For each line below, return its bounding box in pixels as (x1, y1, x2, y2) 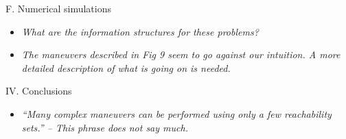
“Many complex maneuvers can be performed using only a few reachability (21, 106, 332, 121)
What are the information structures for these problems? (21, 24, 259, 38)
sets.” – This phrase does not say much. (21, 120, 188, 134)
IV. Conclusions (5, 84, 72, 98)
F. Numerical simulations (5, 1, 111, 15)
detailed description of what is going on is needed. (21, 60, 231, 75)
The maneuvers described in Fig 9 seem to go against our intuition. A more (21, 47, 341, 62)
